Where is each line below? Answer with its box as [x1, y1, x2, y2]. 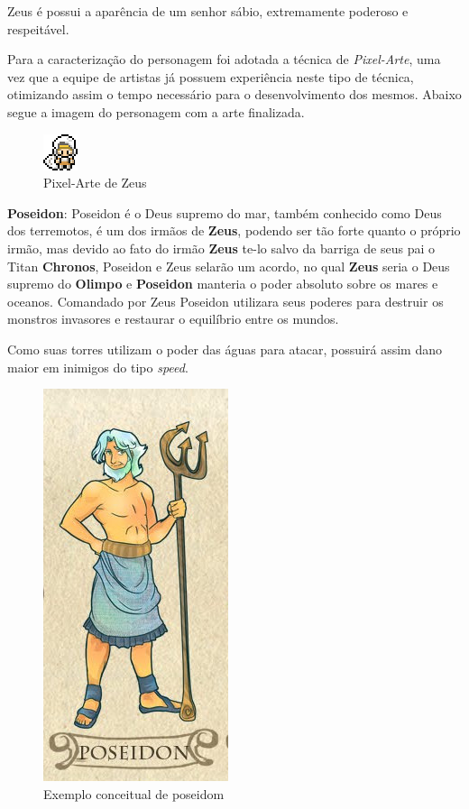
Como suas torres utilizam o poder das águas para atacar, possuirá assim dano [7, 339, 442, 358]
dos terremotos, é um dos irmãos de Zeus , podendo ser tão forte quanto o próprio [7, 221, 461, 240]
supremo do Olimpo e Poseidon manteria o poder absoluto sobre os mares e [7, 274, 438, 293]
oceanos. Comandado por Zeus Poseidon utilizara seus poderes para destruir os [7, 291, 444, 310]
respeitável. [7, 19, 69, 38]
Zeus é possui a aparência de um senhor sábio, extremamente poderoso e [7, 2, 409, 20]
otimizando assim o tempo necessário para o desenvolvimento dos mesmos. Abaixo [7, 85, 462, 104]
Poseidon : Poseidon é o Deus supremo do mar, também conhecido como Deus [7, 203, 442, 222]
